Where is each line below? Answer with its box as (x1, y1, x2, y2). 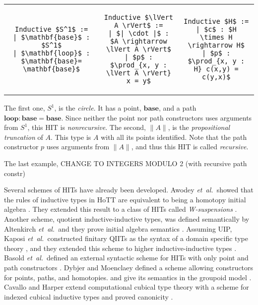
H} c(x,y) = (193, 65, 239, 73)
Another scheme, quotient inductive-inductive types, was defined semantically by (4, 213, 250, 224)
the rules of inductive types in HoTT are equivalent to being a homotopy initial (4, 194, 246, 204)
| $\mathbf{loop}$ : (12, 49, 90, 57)
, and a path (159, 103, 196, 113)
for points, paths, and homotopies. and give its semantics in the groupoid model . (4, 272, 252, 282)
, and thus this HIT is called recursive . (131, 141, 249, 152)
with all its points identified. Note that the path (101, 131, 247, 142)
